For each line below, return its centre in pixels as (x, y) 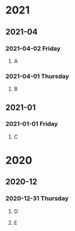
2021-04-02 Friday (33, 49)
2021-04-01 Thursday (37, 76)
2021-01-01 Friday (32, 124)
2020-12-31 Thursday (37, 198)
